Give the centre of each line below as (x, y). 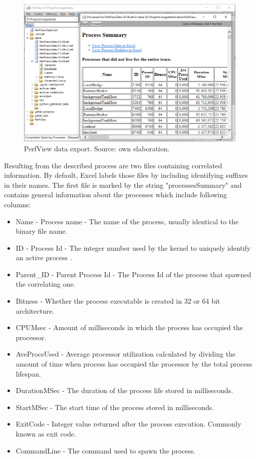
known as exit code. (46, 434)
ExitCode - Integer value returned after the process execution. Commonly (128, 424)
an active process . (44, 257)
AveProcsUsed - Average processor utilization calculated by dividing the (126, 354)
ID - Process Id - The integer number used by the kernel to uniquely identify (133, 247)
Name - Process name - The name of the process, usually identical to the (127, 221)
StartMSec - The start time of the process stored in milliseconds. (115, 407)
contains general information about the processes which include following (116, 195)
